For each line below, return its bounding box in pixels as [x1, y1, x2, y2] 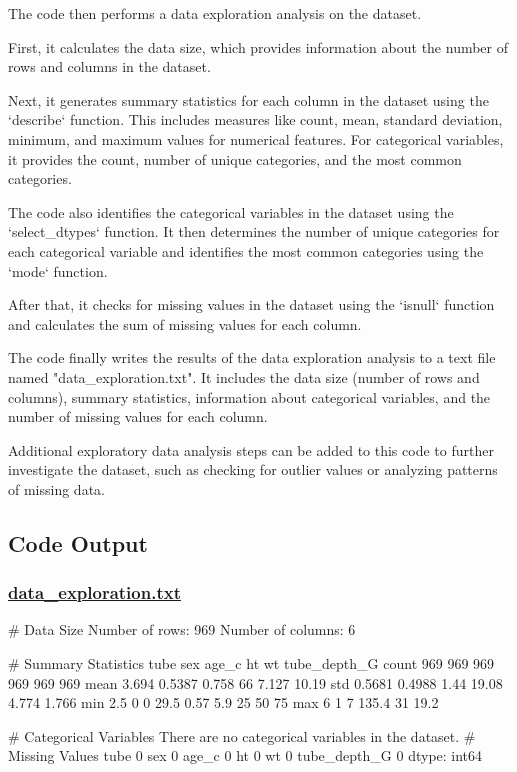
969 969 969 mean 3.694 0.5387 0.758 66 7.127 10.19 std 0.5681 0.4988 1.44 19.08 [8, 672, 503, 693]
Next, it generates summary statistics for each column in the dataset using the [8, 89, 489, 110]
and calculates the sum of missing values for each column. [8, 313, 362, 334]
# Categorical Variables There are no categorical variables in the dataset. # [8, 725, 476, 746]
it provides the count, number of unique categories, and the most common [8, 148, 462, 169]
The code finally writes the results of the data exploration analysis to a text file [8, 347, 496, 368]
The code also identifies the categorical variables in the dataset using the [8, 201, 454, 222]
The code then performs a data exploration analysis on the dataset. [8, 3, 422, 23]
